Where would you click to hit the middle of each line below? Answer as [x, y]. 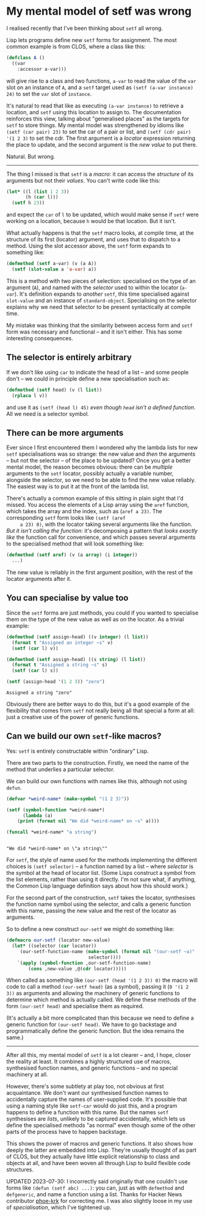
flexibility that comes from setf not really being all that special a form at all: [101, 711]
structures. [20, 1170]
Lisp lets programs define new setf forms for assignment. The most [92, 40]
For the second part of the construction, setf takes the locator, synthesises [101, 898]
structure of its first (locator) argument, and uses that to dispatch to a [94, 239]
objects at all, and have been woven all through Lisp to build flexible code [99, 1163]
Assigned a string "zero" [39, 693]
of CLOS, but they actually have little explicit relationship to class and [93, 1157]
